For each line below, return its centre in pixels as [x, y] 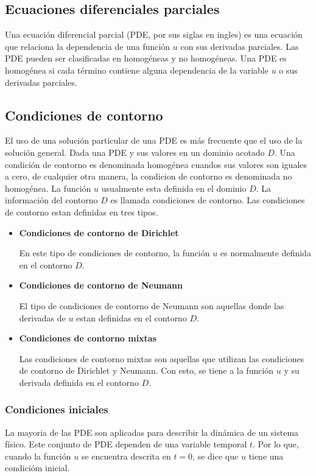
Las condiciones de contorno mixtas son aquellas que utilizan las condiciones [162, 358]
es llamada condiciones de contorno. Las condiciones [208, 200]
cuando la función [38, 456]
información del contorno [51, 200]
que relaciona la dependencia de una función [88, 46]
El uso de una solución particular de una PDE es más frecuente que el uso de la [154, 140]
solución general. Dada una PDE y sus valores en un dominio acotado [135, 152]
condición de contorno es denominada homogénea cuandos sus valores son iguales [156, 164]
